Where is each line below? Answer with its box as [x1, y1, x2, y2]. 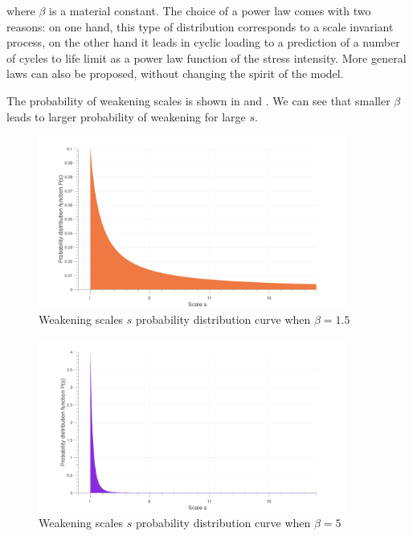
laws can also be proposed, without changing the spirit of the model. [6, 65, 344, 82]
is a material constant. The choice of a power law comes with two [49, 2, 371, 18]
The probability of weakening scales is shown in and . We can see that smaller [6, 92, 391, 108]
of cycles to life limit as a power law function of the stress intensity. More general [6, 49, 407, 66]
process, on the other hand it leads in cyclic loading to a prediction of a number [6, 34, 400, 51]
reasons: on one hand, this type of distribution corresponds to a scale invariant [6, 18, 394, 35]
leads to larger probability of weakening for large [6, 108, 246, 125]
